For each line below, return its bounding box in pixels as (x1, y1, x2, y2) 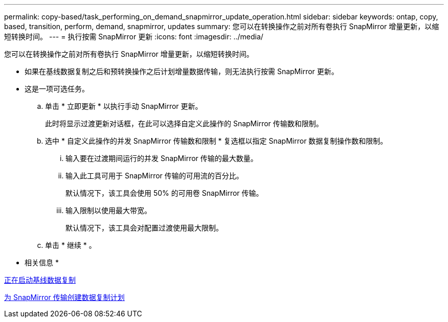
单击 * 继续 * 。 (45, 241, 96, 249)
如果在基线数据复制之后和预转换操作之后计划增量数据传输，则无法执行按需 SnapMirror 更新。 (25, 67, 339, 76)
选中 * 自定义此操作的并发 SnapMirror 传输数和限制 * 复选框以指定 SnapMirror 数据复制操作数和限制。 (45, 136, 388, 145)
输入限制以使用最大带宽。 (65, 206, 151, 215)
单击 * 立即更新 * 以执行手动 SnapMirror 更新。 (45, 102, 203, 110)
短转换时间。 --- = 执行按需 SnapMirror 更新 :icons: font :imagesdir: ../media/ (4, 32, 263, 41)
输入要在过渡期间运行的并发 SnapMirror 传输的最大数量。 (65, 154, 258, 163)
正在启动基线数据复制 (4, 275, 76, 284)
